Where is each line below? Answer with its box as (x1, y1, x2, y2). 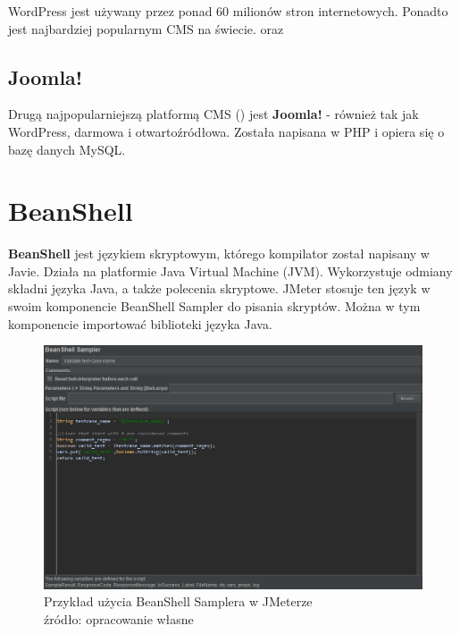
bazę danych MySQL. (8, 139, 126, 158)
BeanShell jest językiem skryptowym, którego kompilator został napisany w (8, 244, 430, 263)
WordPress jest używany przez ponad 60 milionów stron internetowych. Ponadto (8, 2, 448, 20)
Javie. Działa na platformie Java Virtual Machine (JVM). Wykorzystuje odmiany (8, 261, 453, 280)
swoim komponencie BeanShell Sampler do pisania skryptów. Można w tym (8, 297, 421, 316)
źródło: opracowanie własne (44, 609, 194, 628)
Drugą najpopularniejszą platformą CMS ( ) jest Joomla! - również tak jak (8, 105, 419, 123)
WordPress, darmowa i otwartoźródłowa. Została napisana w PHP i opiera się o (8, 122, 445, 140)
